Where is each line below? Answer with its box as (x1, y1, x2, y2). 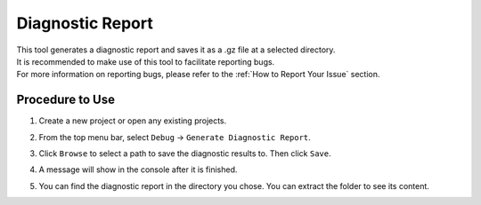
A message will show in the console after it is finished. (38, 164, 238, 175)
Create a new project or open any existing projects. (38, 115, 227, 126)
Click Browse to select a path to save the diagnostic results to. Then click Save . (38, 148, 331, 159)
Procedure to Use (16, 92, 116, 107)
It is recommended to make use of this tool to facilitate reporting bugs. (16, 56, 275, 67)
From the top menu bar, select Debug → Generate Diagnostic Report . (38, 131, 311, 142)
